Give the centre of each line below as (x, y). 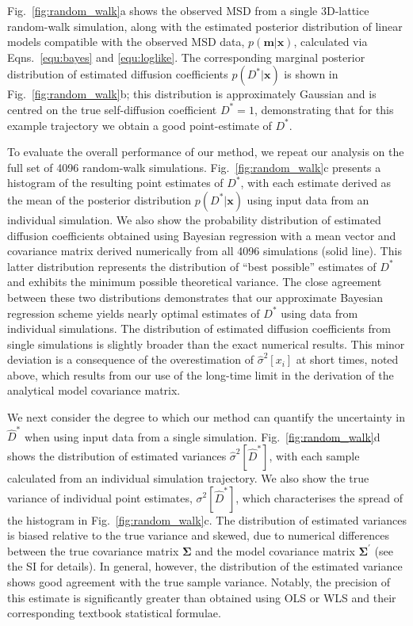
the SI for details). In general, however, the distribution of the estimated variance (205, 566)
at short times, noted (347, 359)
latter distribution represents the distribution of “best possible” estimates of (192, 266)
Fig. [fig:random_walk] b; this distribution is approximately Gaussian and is (192, 94)
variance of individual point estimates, (100, 497)
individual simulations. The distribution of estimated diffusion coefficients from (199, 328)
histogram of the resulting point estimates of (115, 183)
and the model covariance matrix (275, 550)
